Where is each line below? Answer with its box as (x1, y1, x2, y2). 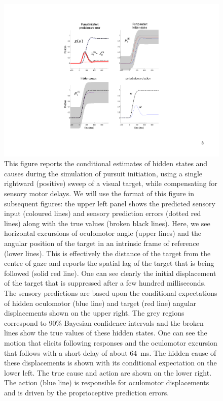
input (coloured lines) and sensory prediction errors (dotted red (4, 208, 201, 219)
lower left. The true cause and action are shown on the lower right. (4, 367, 212, 378)
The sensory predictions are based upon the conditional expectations (4, 287, 217, 298)
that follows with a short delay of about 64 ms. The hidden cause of (4, 347, 216, 358)
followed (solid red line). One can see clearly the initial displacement (4, 267, 216, 278)
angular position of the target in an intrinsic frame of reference (4, 238, 199, 248)
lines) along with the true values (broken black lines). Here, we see (4, 218, 210, 228)
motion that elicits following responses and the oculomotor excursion (4, 337, 217, 348)
